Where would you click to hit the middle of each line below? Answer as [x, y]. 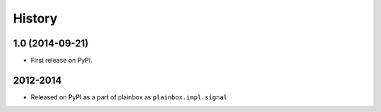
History [35, 18]
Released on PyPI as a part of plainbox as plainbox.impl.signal [129, 97]
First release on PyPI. [62, 61]
